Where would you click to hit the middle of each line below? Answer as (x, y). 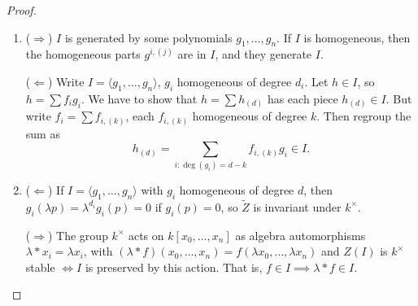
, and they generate (263, 54)
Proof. (22, 10)
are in (192, 54)
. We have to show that (139, 98)
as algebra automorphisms (300, 235)
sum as (43, 133)
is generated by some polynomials (148, 37)
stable (40, 267)
